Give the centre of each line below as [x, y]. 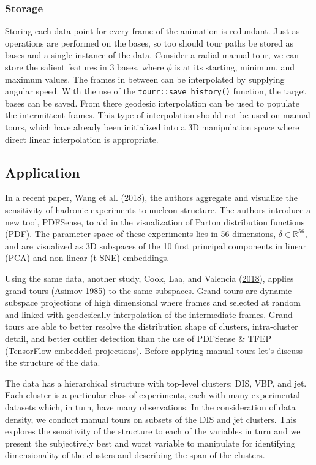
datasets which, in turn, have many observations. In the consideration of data [150, 406]
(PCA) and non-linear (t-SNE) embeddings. [87, 258]
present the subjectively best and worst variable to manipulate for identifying [150, 443]
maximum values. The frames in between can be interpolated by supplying [145, 79]
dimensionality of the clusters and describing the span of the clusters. [135, 455]
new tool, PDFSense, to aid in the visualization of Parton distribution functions [155, 221]
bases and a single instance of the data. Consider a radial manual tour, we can [152, 55]
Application [43, 172]
